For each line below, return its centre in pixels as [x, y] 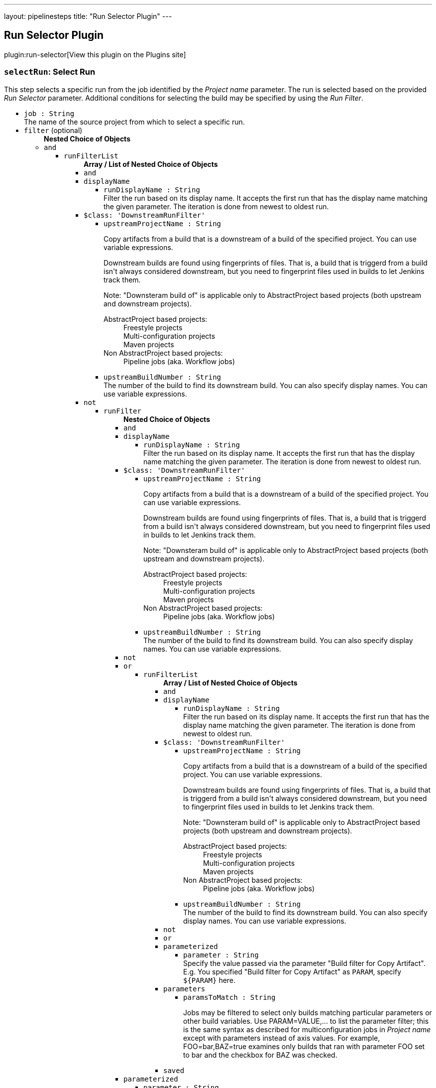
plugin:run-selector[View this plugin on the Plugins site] [95, 54]
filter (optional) [53, 130]
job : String [49, 113]
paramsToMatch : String [229, 997]
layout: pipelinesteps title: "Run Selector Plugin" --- [88, 16]
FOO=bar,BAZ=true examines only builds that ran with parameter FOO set [304, 1046]
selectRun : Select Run [50, 72]
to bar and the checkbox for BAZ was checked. [260, 1055]
